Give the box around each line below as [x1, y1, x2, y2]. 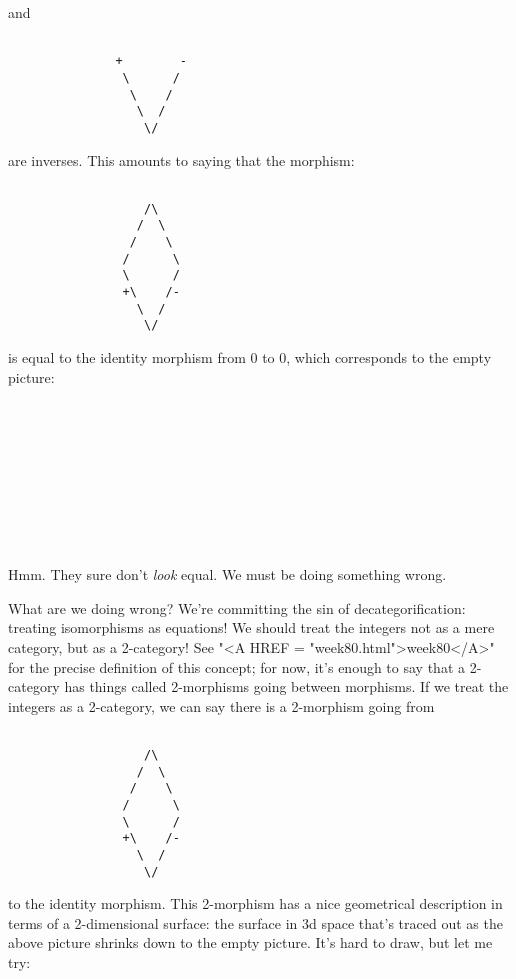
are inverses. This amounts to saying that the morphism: [8, 149, 355, 170]
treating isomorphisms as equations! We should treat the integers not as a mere [8, 617, 495, 638]
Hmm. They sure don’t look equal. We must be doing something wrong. [8, 564, 447, 585]
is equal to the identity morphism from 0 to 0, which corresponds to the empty [8, 347, 492, 368]
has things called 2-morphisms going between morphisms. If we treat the [64, 676, 509, 697]
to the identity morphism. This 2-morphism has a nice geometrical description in [8, 893, 503, 914]
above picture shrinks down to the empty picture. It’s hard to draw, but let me [8, 932, 493, 953]
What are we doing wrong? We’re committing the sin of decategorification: [8, 597, 466, 618]
